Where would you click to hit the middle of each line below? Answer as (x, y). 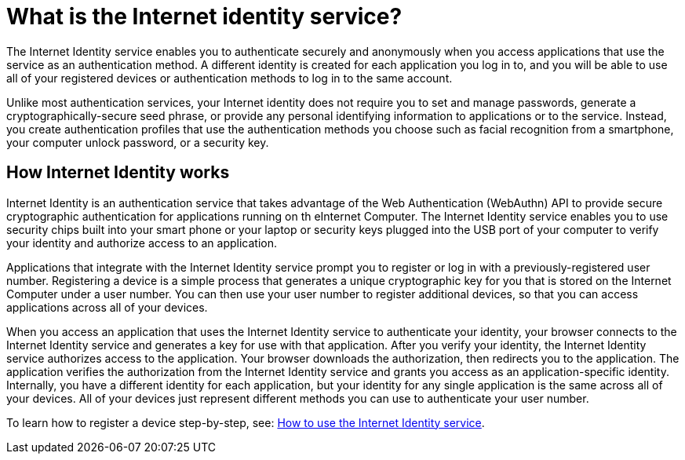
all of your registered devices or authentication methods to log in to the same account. (230, 78)
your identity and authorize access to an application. (142, 243)
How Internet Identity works (118, 173)
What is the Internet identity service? (204, 16)
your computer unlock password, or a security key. (138, 142)
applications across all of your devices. (107, 307)
